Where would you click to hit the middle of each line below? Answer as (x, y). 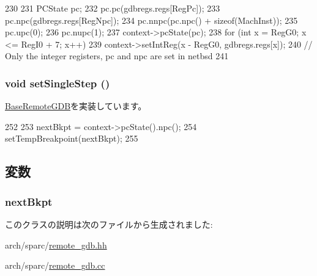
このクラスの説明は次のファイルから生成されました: (109, 224)
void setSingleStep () (58, 83)
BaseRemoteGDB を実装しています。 (76, 106)
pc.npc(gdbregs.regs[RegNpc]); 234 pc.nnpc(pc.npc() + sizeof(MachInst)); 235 (151, 20)
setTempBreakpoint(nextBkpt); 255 (72, 138)
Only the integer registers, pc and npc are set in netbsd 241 (117, 56)
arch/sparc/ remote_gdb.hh (56, 245)
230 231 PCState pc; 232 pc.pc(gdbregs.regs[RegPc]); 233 (113, 8)
